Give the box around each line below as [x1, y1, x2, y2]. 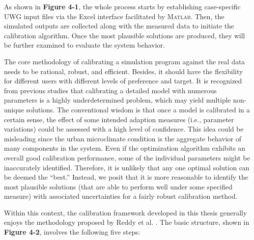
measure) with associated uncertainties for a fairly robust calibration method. [4, 191, 238, 201]
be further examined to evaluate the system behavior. [4, 40, 165, 50]
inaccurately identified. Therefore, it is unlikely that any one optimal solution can [4, 162, 250, 172]
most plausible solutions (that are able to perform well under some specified [4, 181, 232, 191]
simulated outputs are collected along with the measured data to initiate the [4, 21, 234, 31]
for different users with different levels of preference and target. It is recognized [4, 76, 242, 86]
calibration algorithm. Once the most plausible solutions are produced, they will [4, 30, 245, 40]
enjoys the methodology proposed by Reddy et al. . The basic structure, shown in [4, 217, 250, 227]
